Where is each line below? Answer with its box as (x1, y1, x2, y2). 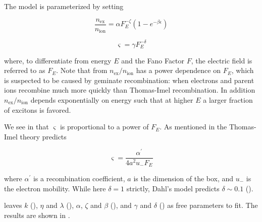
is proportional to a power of (60, 121, 149, 132)
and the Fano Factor (121, 55, 185, 65)
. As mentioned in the (160, 121, 227, 132)
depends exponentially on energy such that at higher (30, 94, 193, 105)
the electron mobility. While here (4, 183, 106, 193)
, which (231, 65, 254, 76)
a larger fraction (203, 94, 253, 105)
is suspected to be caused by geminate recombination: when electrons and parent (4, 75, 254, 85)
